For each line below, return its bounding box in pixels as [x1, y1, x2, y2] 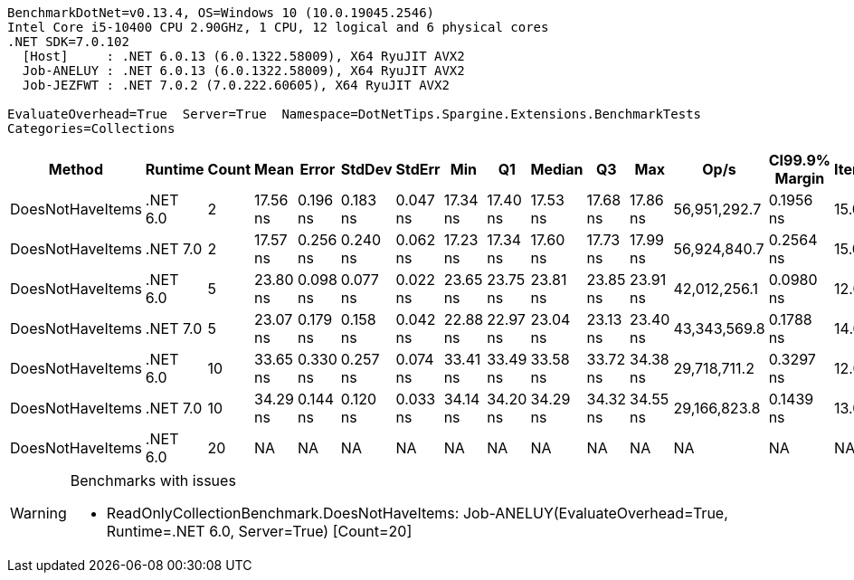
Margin [774, 169, 825, 187]
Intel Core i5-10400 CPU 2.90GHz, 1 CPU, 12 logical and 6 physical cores [7, 20, 549, 34]
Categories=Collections [7, 121, 176, 136]
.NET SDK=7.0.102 [7, 34, 129, 49]
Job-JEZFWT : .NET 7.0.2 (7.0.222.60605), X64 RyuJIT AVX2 [22, 78, 450, 92]
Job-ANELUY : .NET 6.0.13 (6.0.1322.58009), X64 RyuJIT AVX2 [22, 63, 465, 78]
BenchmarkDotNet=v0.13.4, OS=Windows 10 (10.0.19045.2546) [7, 5, 435, 20]
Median [530, 160, 584, 178]
